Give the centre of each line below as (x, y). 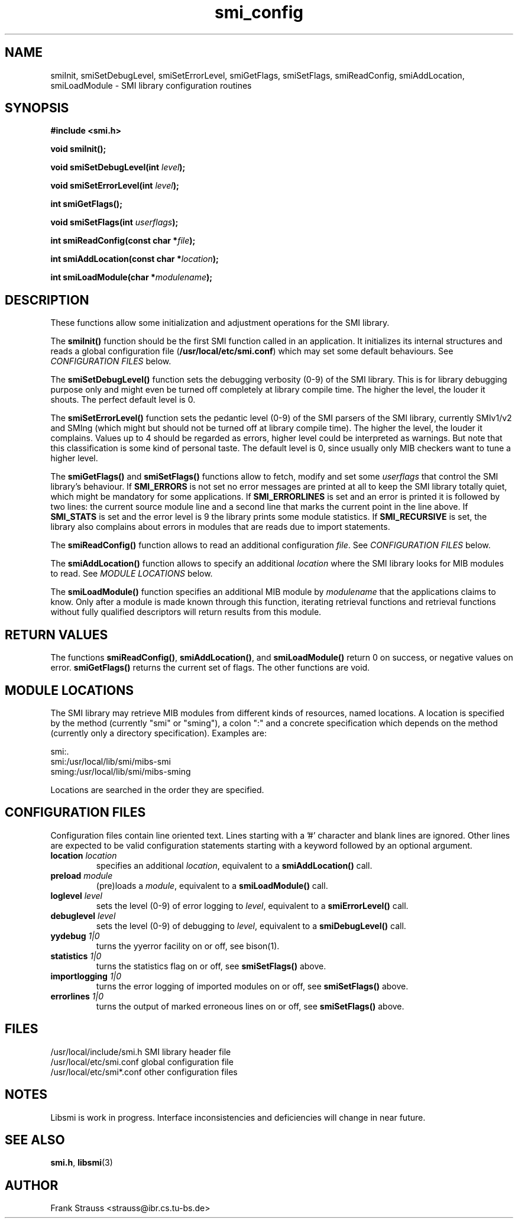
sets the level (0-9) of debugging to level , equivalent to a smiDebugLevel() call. (251, 926)
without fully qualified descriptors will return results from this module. (186, 612)
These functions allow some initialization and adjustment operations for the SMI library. (220, 323)
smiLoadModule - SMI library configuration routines (151, 85)
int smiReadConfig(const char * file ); (123, 241)
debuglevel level (83, 915)
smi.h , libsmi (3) (82, 1163)
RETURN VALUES (56, 635)
